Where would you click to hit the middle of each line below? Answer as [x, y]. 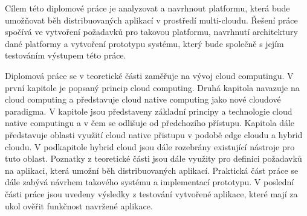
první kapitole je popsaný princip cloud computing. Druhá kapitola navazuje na [152, 87]
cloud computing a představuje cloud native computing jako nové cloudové [143, 99]
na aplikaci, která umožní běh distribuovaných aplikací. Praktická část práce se [152, 170]
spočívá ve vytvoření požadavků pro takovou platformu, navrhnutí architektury [151, 32]
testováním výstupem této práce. [66, 55]
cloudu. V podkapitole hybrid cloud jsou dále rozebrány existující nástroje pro [150, 146]
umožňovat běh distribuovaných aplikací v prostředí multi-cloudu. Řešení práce [151, 20]
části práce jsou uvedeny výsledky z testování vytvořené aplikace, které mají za [151, 193]
